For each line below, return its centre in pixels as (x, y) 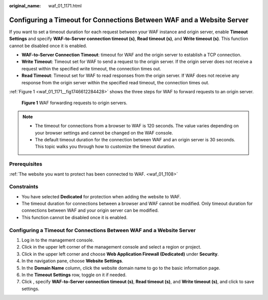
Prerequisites (26, 164)
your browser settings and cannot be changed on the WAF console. (104, 133)
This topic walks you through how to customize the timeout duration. (105, 147)
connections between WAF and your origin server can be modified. (90, 210)
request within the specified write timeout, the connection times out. (91, 68)
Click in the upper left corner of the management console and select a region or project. (111, 247)
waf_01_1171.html (65, 6)
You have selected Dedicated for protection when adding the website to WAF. (101, 196)
